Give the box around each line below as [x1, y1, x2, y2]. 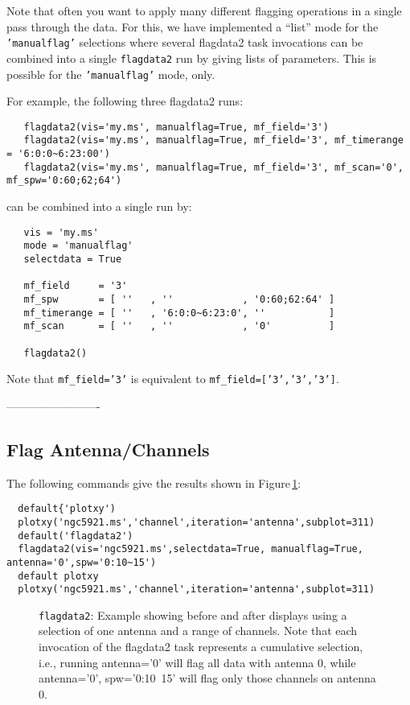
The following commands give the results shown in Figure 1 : [6, 474, 301, 491]
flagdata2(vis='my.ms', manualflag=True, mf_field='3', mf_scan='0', [23, 161, 404, 173]
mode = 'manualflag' [23, 240, 133, 252]
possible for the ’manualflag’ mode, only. [6, 65, 215, 82]
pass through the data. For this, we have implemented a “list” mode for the [6, 18, 379, 35]
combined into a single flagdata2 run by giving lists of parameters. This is [6, 49, 377, 66]
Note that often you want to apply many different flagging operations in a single [6, 2, 402, 19]
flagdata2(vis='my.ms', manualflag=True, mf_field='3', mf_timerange [23, 134, 404, 146]
